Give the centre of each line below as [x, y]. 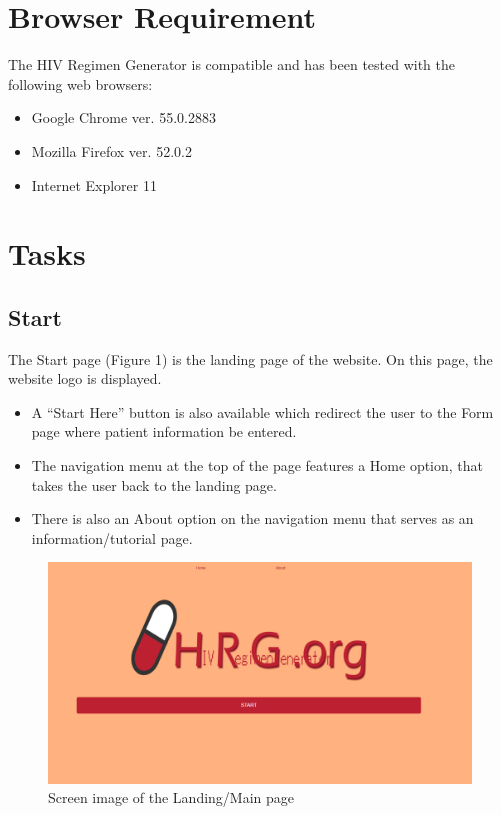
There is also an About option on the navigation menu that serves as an [252, 518]
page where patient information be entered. [164, 431]
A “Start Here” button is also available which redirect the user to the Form [262, 411]
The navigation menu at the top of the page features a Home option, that [257, 465]
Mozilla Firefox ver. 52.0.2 [111, 150]
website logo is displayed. [85, 378]
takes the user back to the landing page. [154, 484]
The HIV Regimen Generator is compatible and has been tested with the [232, 64]
